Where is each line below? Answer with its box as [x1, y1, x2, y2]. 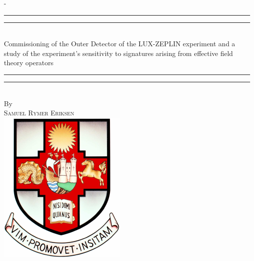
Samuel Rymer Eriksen [4, 108, 74, 118]
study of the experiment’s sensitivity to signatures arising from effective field [4, 48, 233, 58]
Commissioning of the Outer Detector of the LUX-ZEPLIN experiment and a [4, 38, 235, 49]
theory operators [4, 57, 54, 68]
